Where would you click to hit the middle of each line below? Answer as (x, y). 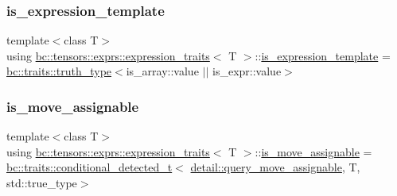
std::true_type (42, 183)
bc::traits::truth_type (59, 71)
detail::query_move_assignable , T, (275, 167)
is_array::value (162, 71)
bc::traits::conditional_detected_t (90, 167)
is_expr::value (247, 71)
